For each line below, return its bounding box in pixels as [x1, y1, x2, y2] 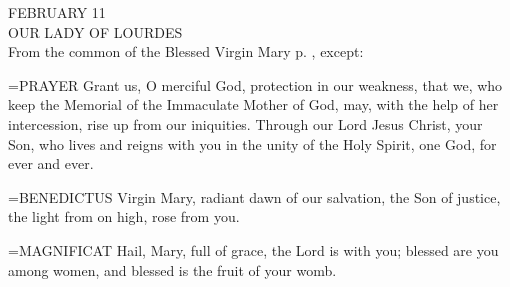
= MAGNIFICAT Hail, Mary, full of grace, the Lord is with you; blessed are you [8, 239, 499, 260]
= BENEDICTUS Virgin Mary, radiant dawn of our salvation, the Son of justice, [8, 186, 501, 207]
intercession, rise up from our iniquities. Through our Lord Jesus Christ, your [8, 113, 483, 134]
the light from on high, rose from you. [8, 206, 240, 227]
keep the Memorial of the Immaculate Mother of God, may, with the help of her [8, 94, 499, 115]
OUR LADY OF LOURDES [8, 21, 183, 42]
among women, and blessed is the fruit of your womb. [8, 259, 337, 280]
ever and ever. [8, 153, 94, 174]
